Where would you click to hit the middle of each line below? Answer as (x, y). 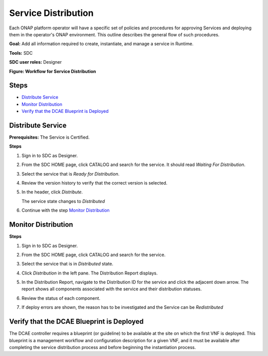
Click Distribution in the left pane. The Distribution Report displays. (90, 273)
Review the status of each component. (61, 298)
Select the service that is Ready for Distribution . (70, 174)
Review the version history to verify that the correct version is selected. (95, 183)
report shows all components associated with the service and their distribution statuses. (112, 289)
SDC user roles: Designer (35, 62)
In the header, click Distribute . (52, 192)
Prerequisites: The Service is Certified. (49, 137)
